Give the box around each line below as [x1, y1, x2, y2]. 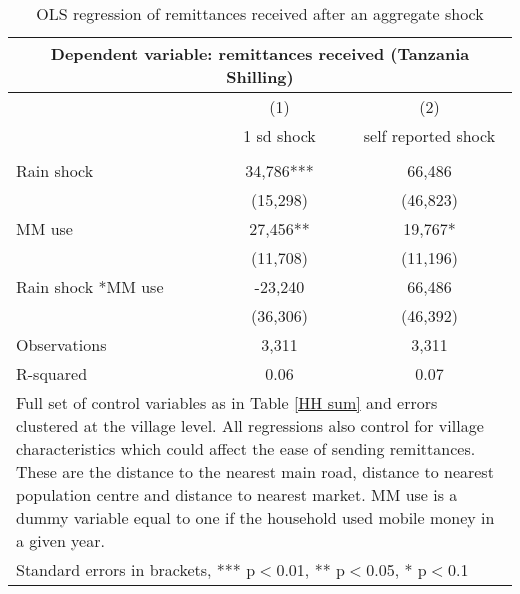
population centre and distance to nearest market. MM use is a [16, 483, 458, 506]
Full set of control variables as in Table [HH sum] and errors [16, 391, 438, 414]
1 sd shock [243, 124, 316, 147]
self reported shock [363, 124, 496, 147]
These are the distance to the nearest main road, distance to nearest [16, 460, 494, 483]
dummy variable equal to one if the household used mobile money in [16, 506, 495, 529]
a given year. [16, 529, 105, 552]
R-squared [16, 362, 88, 385]
